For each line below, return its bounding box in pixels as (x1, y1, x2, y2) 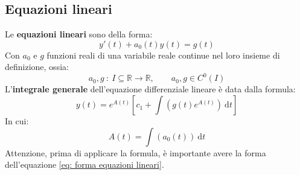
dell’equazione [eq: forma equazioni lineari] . (5, 158, 164, 171)
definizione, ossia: (5, 60, 69, 73)
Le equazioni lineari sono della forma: (5, 28, 153, 40)
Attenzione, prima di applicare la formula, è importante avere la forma (5, 146, 266, 159)
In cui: (5, 115, 29, 127)
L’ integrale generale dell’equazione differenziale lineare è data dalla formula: (5, 83, 296, 95)
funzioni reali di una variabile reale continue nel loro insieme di (46, 48, 280, 61)
